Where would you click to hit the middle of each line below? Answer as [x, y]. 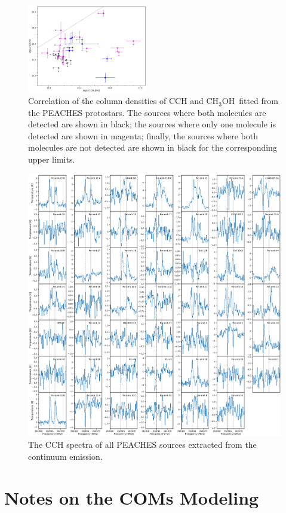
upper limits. [52, 159]
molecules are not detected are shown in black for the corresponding [153, 147]
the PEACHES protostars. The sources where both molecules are [147, 112]
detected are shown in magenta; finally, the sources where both [143, 135]
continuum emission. [65, 456]
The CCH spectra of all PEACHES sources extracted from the [142, 445]
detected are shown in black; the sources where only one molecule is [152, 124]
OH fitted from [250, 101]
